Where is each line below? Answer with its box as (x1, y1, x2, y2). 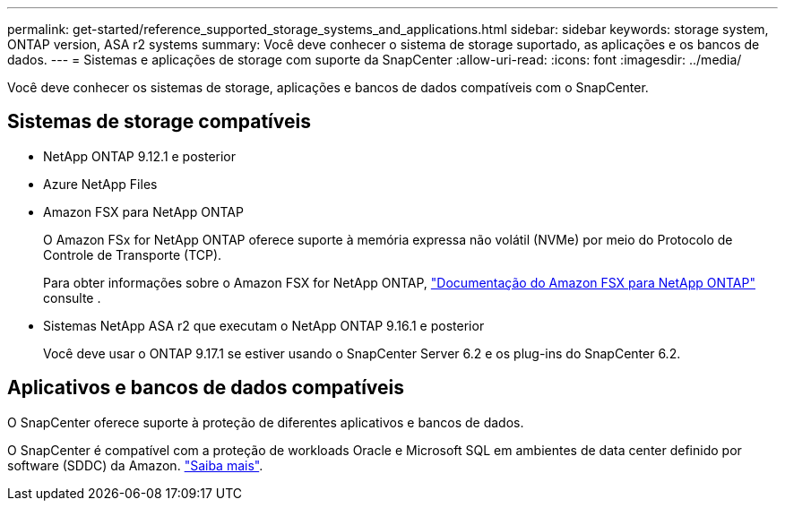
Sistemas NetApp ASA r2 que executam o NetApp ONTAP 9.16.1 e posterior (43, 317, 485, 333)
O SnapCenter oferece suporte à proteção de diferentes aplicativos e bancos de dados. (7, 414, 524, 430)
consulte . (43, 289, 101, 306)
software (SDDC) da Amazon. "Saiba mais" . (7, 457, 263, 473)
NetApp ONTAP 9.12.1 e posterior (43, 148, 237, 164)
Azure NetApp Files (43, 176, 158, 192)
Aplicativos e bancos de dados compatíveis (7, 376, 405, 400)
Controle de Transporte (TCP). (43, 246, 222, 263)
